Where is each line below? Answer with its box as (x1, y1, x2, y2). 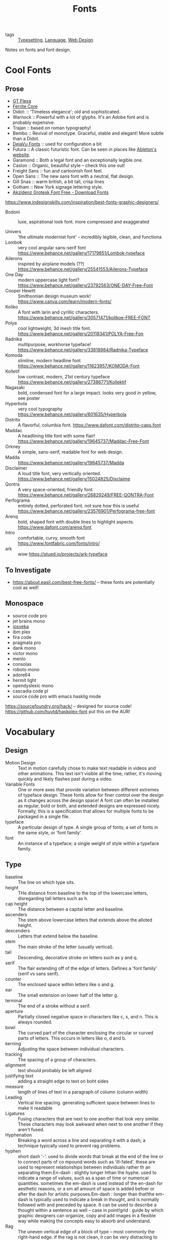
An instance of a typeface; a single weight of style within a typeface (18, 840, 159, 846)
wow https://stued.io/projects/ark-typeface (18, 551, 107, 557)
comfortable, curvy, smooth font (18, 535, 85, 541)
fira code (12, 634, 32, 640)
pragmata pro (12, 639, 41, 646)
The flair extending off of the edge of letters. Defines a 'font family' (18, 965, 157, 971)
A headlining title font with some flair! (18, 433, 95, 439)
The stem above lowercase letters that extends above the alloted (18, 917, 152, 923)
